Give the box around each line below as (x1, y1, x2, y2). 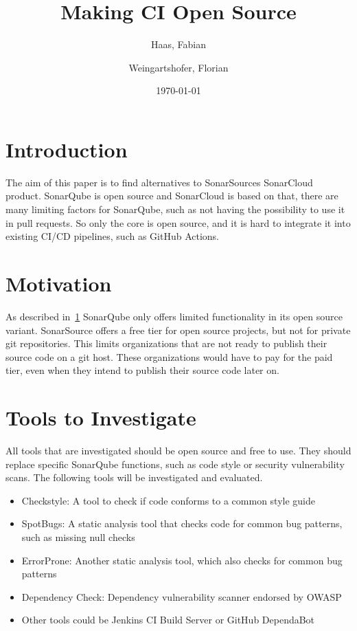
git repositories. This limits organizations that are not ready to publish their (5, 336, 327, 351)
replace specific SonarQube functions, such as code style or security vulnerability (5, 456, 345, 471)
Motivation (5, 269, 112, 297)
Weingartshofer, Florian (128, 60, 229, 74)
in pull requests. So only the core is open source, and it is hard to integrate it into (5, 215, 351, 230)
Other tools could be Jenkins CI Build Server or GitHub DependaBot (21, 612, 315, 627)
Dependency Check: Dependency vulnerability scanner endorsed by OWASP (21, 589, 342, 604)
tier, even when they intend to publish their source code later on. (5, 363, 279, 377)
